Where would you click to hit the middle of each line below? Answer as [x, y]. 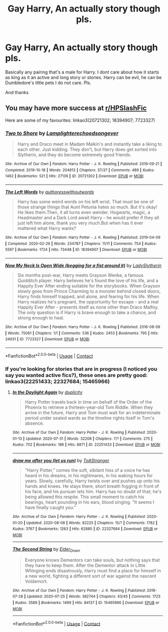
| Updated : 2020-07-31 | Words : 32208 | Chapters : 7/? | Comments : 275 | [88, 439]
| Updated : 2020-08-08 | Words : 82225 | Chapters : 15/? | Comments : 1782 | [90, 523]
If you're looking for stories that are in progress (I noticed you [81, 369]
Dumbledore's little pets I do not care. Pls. [48, 83]
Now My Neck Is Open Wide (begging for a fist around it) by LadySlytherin [83, 265]
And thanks [17, 92]
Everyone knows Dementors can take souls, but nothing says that [92, 560]
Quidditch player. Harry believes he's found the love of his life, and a [88, 280]
